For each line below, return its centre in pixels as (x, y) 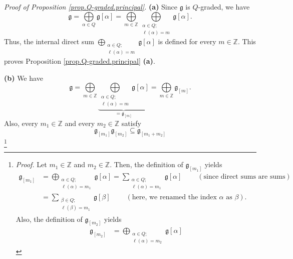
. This (247, 41)
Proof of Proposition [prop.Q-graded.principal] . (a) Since (91, 7)
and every (80, 123)
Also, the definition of (49, 219)
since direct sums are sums (244, 177)
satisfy (131, 123)
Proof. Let (31, 164)
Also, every (21, 123)
